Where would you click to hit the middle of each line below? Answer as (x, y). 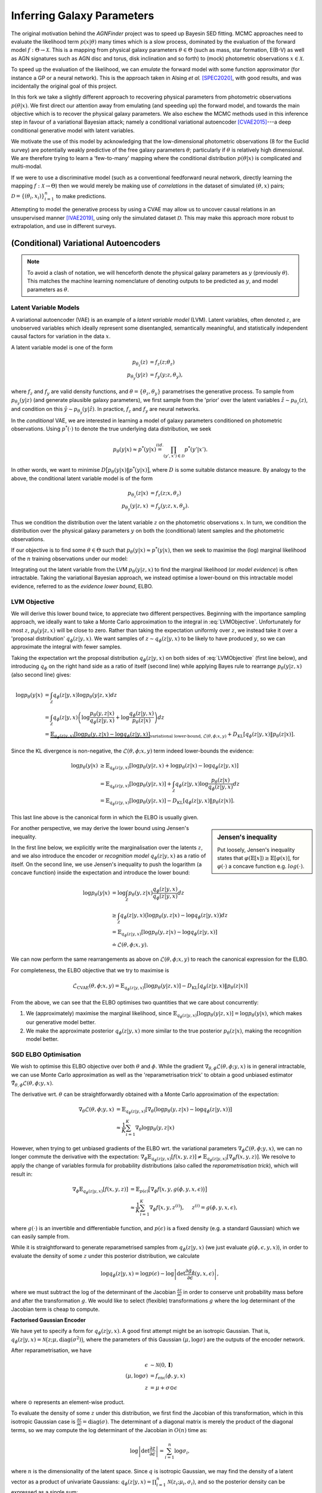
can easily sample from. (40, 1237)
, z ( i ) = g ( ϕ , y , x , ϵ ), (210, 1207)
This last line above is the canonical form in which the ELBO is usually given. (105, 817)
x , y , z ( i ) (170, 1207)
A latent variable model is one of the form (62, 347)
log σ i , (182, 1451)
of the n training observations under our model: (69, 558)
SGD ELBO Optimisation (46, 1054)
